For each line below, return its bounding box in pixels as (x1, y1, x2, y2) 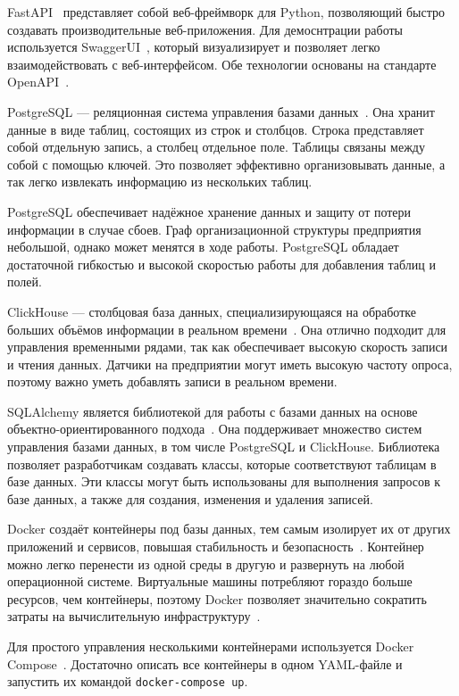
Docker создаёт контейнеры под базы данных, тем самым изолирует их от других (7, 519, 451, 538)
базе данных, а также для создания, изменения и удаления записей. (7, 489, 373, 508)
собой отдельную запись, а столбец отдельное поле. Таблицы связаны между (7, 137, 425, 156)
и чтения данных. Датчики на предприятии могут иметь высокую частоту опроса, (7, 354, 453, 373)
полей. (7, 272, 42, 291)
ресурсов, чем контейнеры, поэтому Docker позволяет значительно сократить (7, 589, 427, 608)
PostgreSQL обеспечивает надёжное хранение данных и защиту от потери (7, 202, 412, 220)
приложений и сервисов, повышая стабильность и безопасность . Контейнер (7, 537, 424, 556)
